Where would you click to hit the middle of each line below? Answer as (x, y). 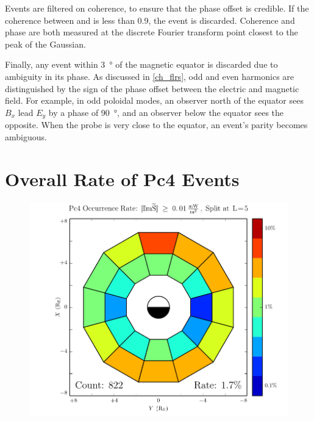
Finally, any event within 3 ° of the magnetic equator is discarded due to (141, 64)
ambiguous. (26, 136)
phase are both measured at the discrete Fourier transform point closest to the (152, 32)
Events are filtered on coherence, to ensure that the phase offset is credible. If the (157, 8)
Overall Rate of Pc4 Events (122, 178)
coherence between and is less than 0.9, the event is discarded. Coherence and (150, 20)
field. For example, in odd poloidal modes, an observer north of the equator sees (154, 100)
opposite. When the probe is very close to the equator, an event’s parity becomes (156, 125)
